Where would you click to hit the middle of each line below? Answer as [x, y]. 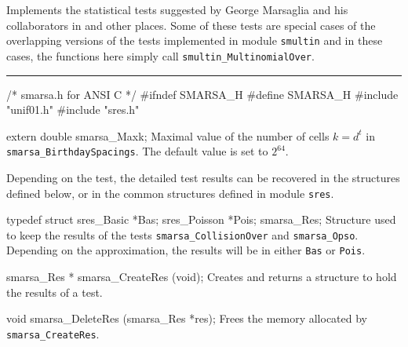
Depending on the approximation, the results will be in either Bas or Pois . [186, 250]
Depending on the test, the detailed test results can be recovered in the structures [203, 177]
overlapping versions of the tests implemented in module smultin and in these [195, 40]
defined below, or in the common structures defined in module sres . [170, 193]
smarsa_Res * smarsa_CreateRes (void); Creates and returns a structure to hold [202, 277]
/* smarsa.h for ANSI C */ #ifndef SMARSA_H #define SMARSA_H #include [202, 94]
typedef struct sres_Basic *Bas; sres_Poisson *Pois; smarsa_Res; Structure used [201, 219]
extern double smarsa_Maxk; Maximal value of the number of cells [168, 135]
